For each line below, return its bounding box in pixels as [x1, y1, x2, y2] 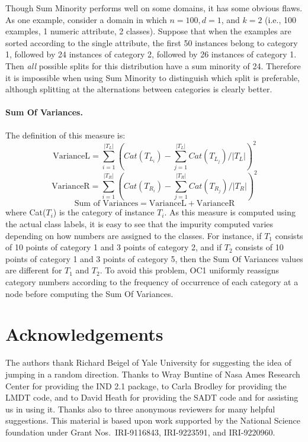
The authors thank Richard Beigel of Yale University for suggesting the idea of [5, 356, 291, 369]
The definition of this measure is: [5, 128, 126, 141]
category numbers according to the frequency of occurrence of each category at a [5, 276, 299, 288]
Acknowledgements [5, 322, 163, 346]
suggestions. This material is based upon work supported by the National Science [5, 414, 301, 427]
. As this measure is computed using [164, 206, 296, 218]
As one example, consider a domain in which [5, 13, 167, 25]
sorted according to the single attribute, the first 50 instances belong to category [5, 36, 298, 49]
